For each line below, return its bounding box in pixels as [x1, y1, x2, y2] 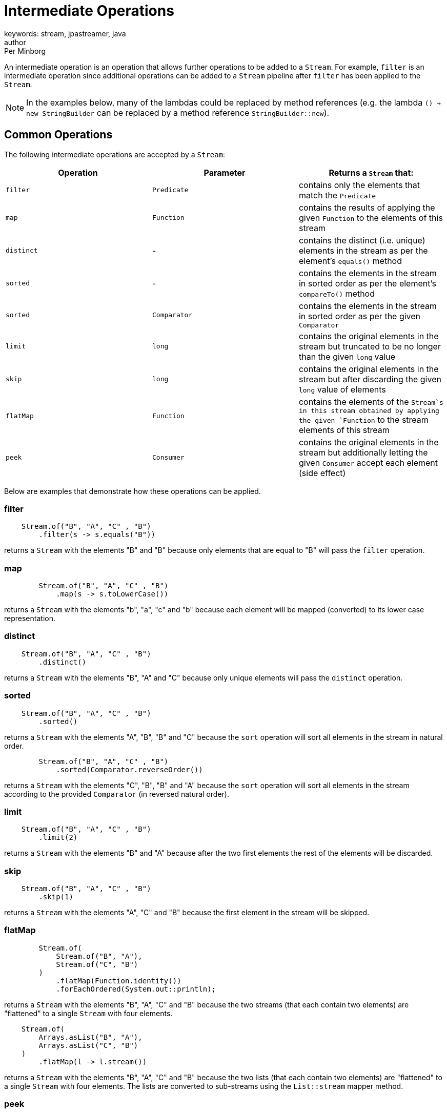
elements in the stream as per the [298, 245, 428, 256]
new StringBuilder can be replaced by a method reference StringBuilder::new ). [26, 107, 330, 118]
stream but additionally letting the [298, 447, 428, 458]
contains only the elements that [298, 179, 420, 190]
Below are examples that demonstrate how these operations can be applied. [4, 486, 261, 496]
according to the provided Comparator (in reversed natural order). [4, 789, 229, 798]
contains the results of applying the [298, 202, 435, 213]
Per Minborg [4, 46, 46, 55]
